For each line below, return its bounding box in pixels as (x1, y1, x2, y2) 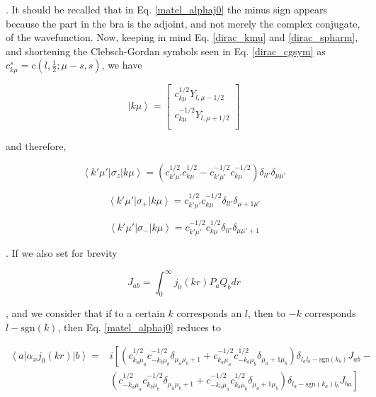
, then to (248, 306, 285, 321)
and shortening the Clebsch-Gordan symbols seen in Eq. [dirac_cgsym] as (6, 43, 326, 58)
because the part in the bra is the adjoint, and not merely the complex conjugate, (6, 16, 360, 30)
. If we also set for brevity (6, 246, 118, 260)
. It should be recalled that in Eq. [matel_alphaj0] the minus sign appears (6, 2, 328, 16)
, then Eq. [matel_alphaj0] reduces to (57, 319, 221, 334)
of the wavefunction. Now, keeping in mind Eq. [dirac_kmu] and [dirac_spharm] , (6, 30, 358, 45)
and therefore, (6, 139, 67, 154)
